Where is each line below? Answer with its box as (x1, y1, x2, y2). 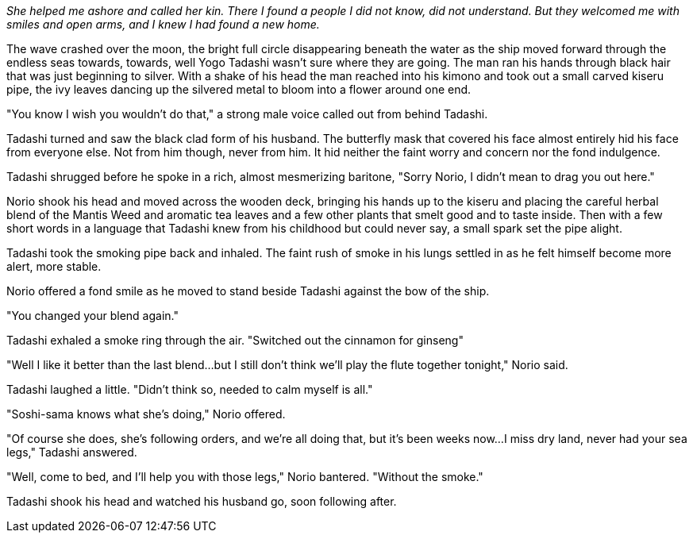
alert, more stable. (6, 260, 102, 273)
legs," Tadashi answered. (6, 445, 137, 459)
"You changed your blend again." (6, 309, 179, 322)
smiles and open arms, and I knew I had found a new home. (6, 17, 320, 31)
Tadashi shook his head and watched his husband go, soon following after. (6, 495, 397, 508)
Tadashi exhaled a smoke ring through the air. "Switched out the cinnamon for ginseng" (6, 333, 464, 347)
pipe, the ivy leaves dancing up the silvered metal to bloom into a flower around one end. (6, 83, 472, 96)
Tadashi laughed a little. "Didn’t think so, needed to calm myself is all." (6, 383, 373, 396)
